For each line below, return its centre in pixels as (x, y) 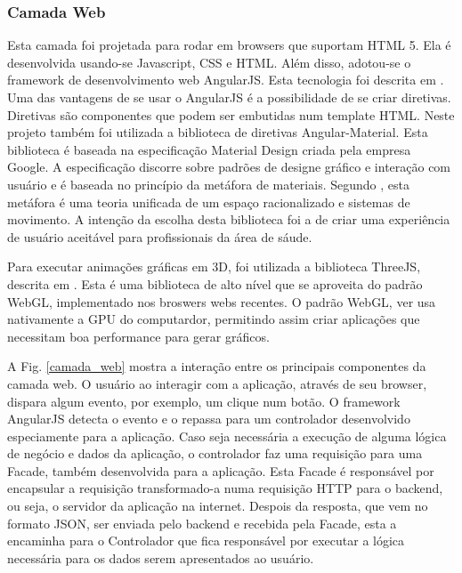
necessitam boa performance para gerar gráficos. (138, 336)
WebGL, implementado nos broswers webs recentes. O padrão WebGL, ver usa (222, 301)
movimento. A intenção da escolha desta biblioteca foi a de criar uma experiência (229, 219)
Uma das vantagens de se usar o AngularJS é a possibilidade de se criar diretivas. (229, 97)
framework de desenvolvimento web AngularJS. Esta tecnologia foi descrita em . (226, 80)
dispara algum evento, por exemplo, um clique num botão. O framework (204, 401)
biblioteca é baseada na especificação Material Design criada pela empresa (209, 149)
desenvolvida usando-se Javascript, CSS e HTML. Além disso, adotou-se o (209, 62)
